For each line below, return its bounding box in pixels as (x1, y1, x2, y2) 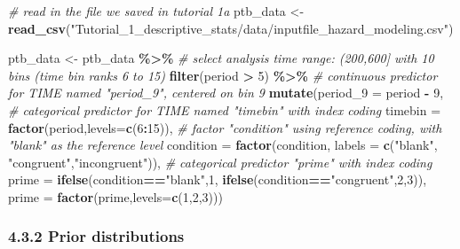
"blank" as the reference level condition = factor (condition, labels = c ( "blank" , (8, 136, 438, 154)
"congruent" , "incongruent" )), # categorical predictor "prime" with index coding (8, 152, 432, 171)
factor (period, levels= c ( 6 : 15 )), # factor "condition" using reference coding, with (8, 118, 442, 136)
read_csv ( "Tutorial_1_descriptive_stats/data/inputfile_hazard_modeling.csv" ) (8, 19, 454, 37)
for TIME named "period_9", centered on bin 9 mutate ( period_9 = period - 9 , (8, 83, 444, 102)
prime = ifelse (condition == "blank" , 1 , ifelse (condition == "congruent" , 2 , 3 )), (8, 170, 427, 189)
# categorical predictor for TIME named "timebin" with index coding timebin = (8, 100, 441, 119)
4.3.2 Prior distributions (8, 225, 185, 247)
